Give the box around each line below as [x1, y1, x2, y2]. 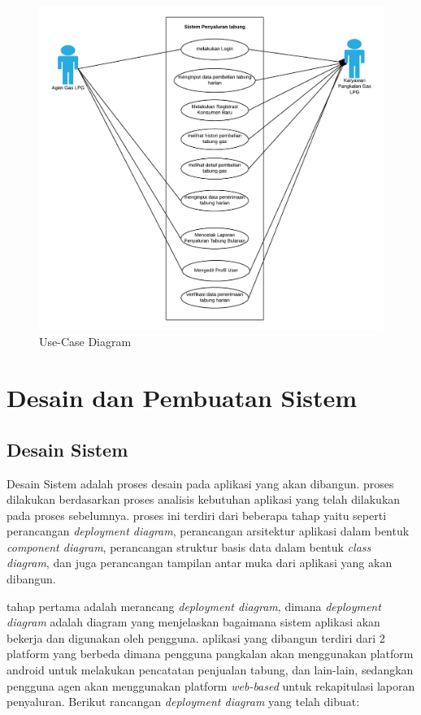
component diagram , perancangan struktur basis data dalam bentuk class [7, 538, 371, 555]
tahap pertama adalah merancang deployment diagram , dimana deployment [7, 597, 381, 614]
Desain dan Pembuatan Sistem [7, 381, 358, 414]
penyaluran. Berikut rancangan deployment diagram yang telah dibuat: [7, 693, 360, 710]
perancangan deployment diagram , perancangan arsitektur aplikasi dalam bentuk [7, 522, 410, 539]
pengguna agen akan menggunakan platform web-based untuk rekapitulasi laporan [7, 677, 415, 694]
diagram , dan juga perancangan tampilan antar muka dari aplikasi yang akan [7, 554, 393, 571]
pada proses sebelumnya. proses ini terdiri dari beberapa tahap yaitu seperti [7, 506, 387, 523]
